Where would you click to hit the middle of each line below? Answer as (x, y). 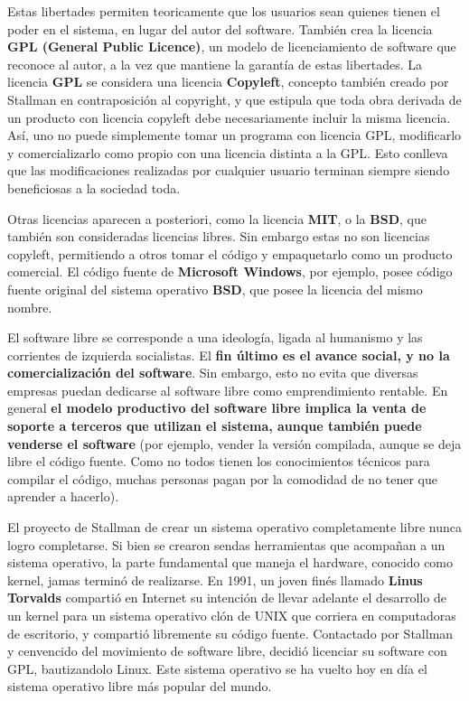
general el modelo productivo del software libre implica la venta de (217, 408)
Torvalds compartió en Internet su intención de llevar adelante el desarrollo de (227, 598)
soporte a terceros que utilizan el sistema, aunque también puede (215, 426)
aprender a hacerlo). (63, 496)
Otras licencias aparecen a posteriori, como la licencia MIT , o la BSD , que (217, 218)
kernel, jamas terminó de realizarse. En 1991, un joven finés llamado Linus (215, 579)
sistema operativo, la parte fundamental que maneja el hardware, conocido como (230, 562)
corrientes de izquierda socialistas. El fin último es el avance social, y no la (229, 355)
